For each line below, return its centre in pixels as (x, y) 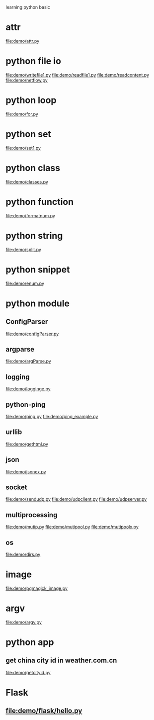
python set (29, 134)
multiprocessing (32, 515)
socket (16, 487)
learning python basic (28, 7)
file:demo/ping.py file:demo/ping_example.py (52, 416)
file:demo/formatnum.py (30, 215)
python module (38, 303)
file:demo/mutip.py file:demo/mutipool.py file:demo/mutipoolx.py (72, 527)
